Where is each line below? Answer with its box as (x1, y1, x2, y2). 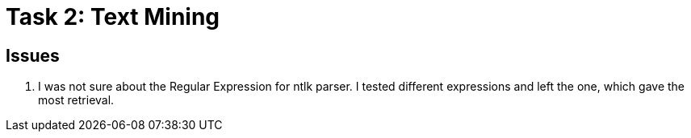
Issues (6, 45, 60, 66)
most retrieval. (38, 93, 115, 108)
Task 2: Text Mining (6, 3, 220, 30)
